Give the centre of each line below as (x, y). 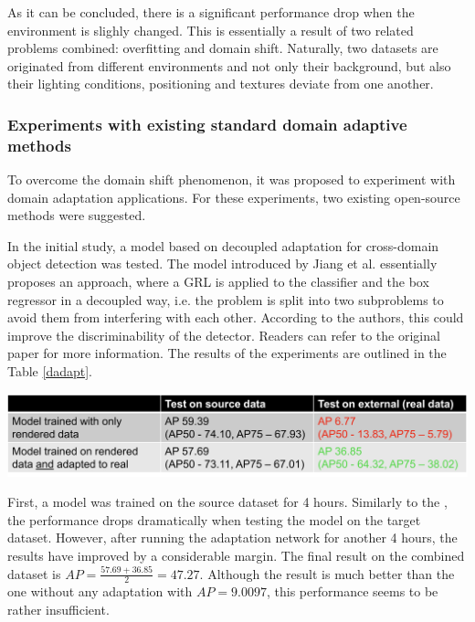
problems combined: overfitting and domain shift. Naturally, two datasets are (223, 48)
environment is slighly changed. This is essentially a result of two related (211, 30)
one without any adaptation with (100, 591)
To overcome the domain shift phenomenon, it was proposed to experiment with (232, 179)
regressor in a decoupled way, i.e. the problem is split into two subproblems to (226, 299)
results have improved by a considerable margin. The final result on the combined (236, 556)
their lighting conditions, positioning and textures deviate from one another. (221, 84)
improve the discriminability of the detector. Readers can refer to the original (224, 335)
